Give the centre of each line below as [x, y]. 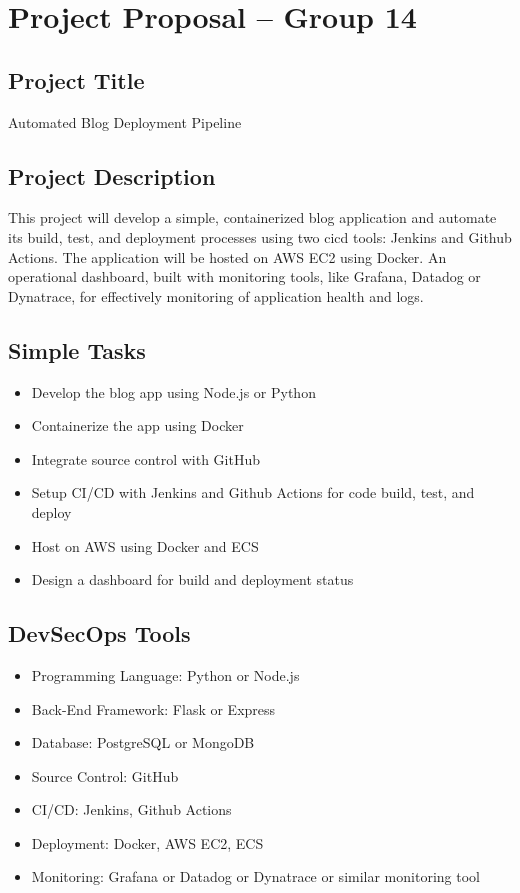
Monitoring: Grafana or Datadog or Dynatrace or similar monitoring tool [255, 876]
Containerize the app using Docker [137, 425]
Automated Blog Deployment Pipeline [125, 121]
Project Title [76, 79]
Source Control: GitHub [105, 775]
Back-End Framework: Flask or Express [153, 708]
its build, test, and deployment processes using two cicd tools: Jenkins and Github [260, 236]
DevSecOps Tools [99, 633]
